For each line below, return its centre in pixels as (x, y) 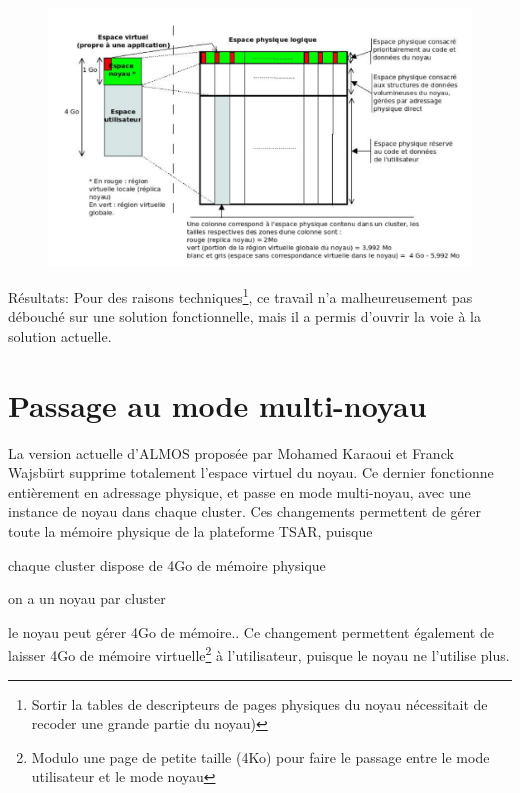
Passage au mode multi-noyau (217, 404)
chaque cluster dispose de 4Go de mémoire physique (167, 564)
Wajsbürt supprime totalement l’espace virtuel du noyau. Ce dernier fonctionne (251, 472)
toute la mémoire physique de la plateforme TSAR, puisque (190, 531)
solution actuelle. (60, 335)
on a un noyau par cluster (87, 598)
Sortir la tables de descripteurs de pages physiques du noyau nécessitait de (259, 703)
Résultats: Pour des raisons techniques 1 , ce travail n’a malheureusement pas (240, 295)
